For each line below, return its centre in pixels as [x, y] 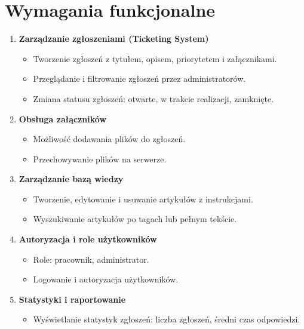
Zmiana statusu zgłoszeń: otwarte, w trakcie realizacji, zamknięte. [153, 98]
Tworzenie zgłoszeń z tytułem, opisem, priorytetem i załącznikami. [155, 58]
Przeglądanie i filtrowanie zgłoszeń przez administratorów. [139, 79]
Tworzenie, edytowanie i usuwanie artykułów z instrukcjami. [143, 199]
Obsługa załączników [63, 119]
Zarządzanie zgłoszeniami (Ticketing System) [114, 39]
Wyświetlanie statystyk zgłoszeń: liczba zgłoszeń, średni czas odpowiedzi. [167, 319]
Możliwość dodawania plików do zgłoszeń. [109, 139]
